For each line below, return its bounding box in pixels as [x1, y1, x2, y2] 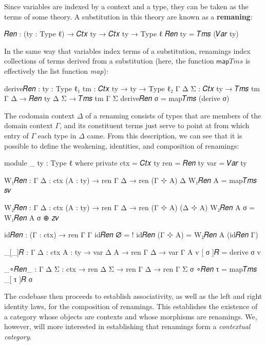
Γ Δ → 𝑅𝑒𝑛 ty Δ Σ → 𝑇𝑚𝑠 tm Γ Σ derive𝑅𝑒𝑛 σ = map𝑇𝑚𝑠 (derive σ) [4, 93, 230, 104]
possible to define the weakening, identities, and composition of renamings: [4, 140, 239, 151]
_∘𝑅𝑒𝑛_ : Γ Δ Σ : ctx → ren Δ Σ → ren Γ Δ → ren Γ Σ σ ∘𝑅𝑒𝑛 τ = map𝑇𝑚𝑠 [4, 263, 257, 274]
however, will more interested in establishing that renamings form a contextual [4, 321, 251, 332]
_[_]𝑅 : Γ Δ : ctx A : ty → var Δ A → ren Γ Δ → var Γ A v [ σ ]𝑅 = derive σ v [4, 246, 261, 257]
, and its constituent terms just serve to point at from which [60, 120, 250, 131]
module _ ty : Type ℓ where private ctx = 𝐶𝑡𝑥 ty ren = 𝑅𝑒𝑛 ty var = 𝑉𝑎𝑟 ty [4, 157, 247, 168]
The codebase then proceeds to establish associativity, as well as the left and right [4, 291, 262, 301]
